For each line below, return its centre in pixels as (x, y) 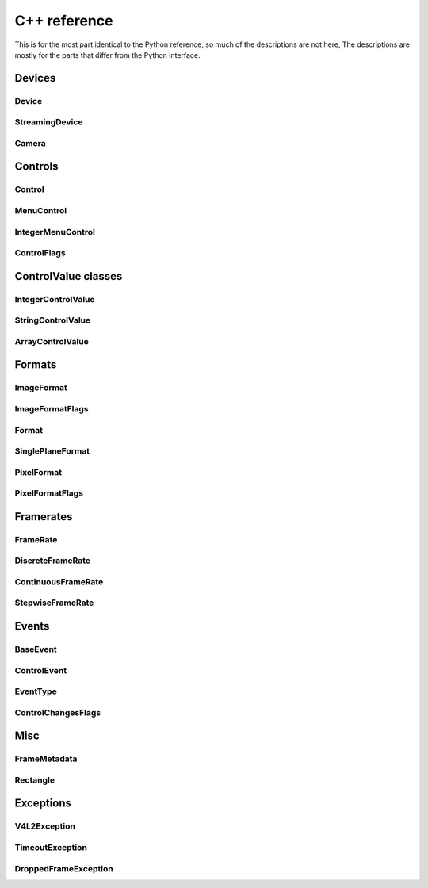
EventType (36, 691)
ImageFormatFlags (52, 408)
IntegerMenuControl (55, 232)
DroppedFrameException (64, 868)
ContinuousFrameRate (59, 581)
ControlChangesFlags (58, 712)
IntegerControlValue (55, 299)
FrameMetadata (46, 759)
